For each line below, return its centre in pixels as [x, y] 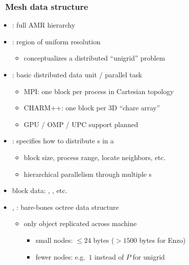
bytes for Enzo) [162, 240]
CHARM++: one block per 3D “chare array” [92, 108]
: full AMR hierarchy [44, 25]
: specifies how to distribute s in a [63, 141]
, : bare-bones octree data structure [65, 207]
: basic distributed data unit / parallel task [77, 74]
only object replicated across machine [80, 223]
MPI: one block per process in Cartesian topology [99, 91]
